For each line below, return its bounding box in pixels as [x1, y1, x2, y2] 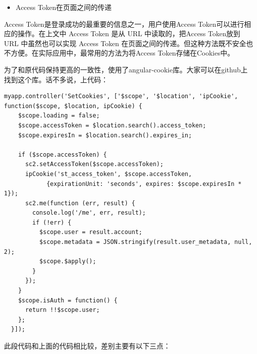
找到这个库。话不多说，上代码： [4, 74, 108, 84]
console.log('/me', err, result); [32, 209, 146, 217]
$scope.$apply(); [39, 258, 97, 265]
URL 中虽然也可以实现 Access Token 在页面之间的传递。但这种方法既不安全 [4, 38, 246, 48]
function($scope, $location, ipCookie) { [4, 102, 143, 110]
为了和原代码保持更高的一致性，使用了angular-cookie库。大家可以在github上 [4, 64, 248, 74]
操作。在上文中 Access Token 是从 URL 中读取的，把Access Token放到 [17, 28, 240, 39]
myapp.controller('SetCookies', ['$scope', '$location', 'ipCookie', [4, 93, 238, 100]
